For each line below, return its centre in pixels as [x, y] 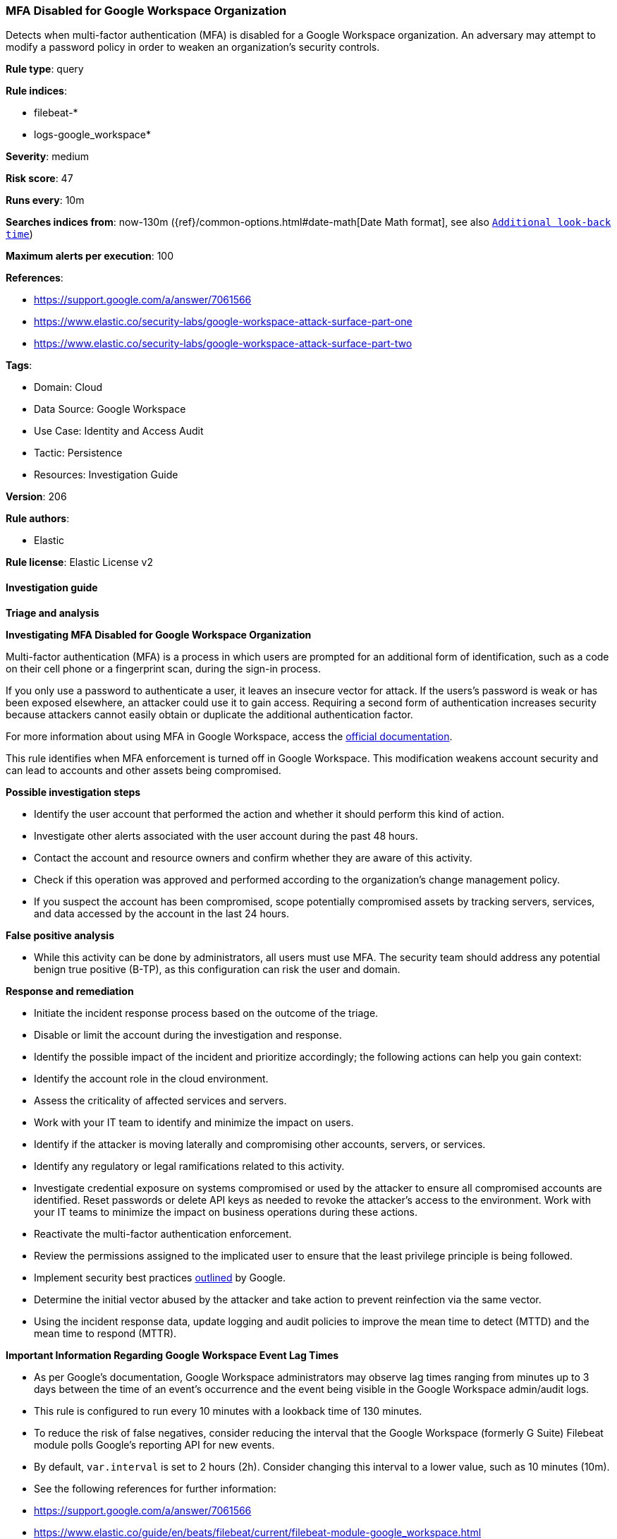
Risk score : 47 [39, 179]
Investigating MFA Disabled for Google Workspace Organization [159, 634]
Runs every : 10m [45, 200]
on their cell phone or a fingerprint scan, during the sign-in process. [164, 668]
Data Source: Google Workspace [110, 409]
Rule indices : [36, 91]
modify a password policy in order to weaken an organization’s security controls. [193, 47]
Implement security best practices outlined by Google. [160, 1277]
